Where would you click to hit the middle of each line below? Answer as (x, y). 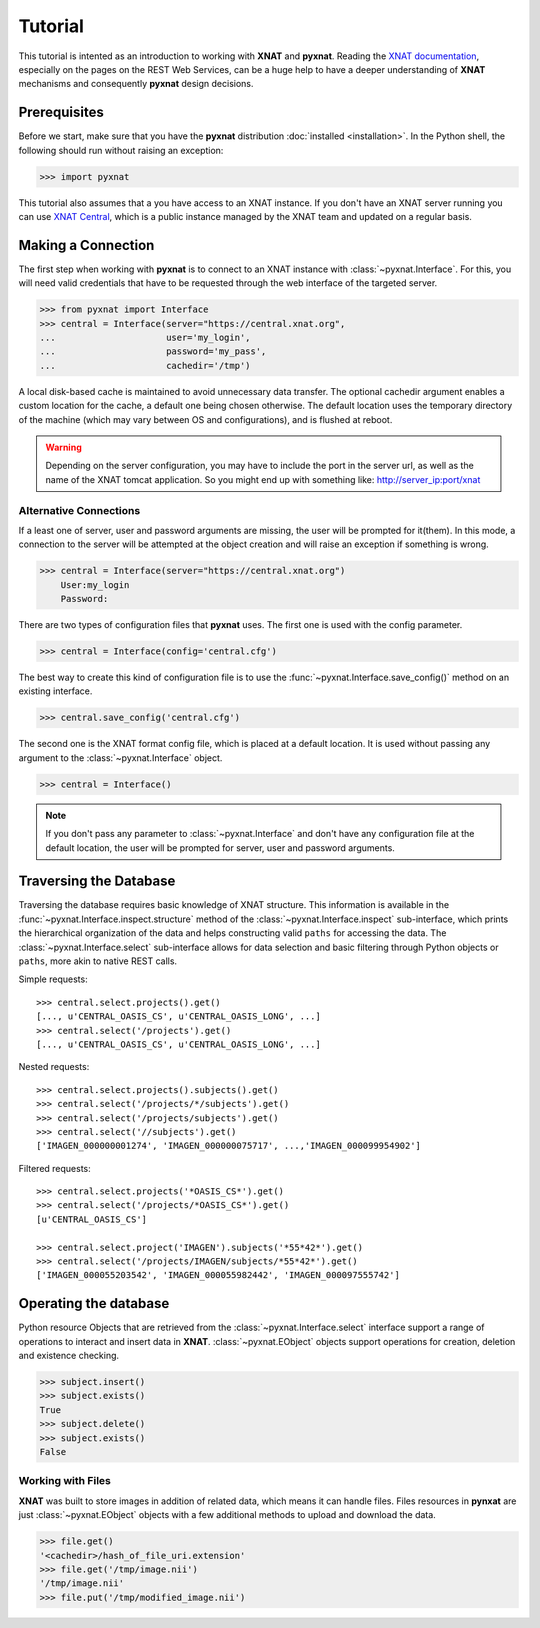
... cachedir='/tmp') (145, 365)
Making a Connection (86, 245)
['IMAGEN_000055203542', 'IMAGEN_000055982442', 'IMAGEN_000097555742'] (218, 1275)
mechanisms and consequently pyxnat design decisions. (136, 84)
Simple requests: (53, 979)
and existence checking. (69, 1356)
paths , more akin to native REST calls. (98, 961)
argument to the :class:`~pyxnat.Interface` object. (120, 757)
